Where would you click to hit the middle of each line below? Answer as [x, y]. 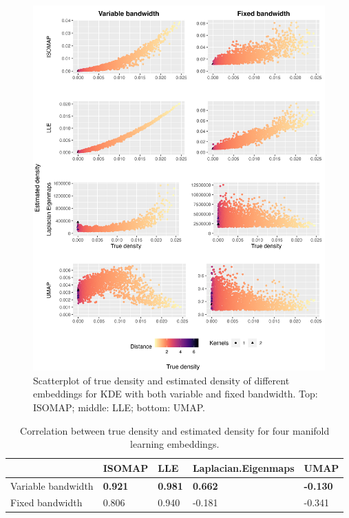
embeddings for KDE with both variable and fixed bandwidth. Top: [176, 394]
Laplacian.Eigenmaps [243, 467]
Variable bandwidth [52, 485]
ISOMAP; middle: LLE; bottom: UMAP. [119, 407]
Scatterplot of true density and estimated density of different [161, 380]
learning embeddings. [175, 444]
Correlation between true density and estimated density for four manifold [175, 430]
